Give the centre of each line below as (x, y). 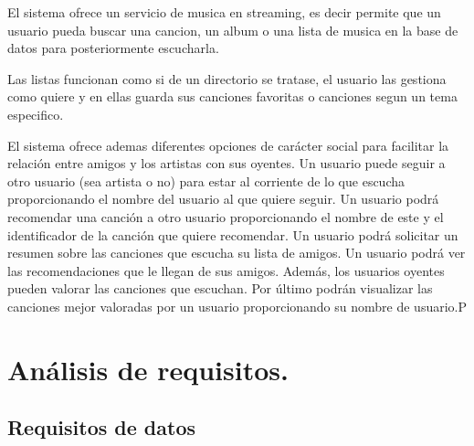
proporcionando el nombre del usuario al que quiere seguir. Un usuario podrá (223, 199)
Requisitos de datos (102, 427)
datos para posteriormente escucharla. (113, 48)
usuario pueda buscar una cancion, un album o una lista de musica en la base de (233, 30)
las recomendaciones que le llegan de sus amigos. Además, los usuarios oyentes (226, 270)
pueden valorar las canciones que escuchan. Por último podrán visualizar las (220, 288)
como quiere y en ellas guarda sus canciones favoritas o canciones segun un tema (232, 96)
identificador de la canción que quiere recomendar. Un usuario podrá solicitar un (233, 234)
